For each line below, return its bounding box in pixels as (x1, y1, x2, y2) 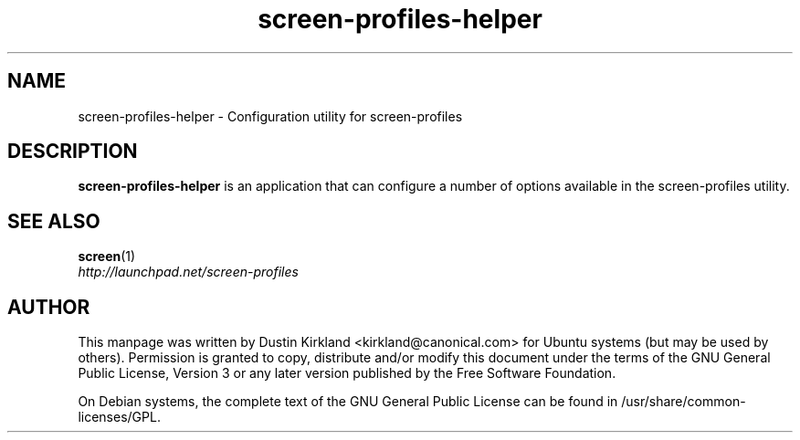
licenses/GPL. (78, 409, 161, 425)
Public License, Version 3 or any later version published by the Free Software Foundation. (78, 365, 616, 382)
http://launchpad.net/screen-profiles (78, 264, 299, 280)
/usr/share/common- (621, 393, 746, 410)
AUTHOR (7, 295, 90, 319)
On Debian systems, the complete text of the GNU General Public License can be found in (78, 393, 618, 410)
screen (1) (78, 248, 136, 265)
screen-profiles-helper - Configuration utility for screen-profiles (78, 108, 463, 124)
